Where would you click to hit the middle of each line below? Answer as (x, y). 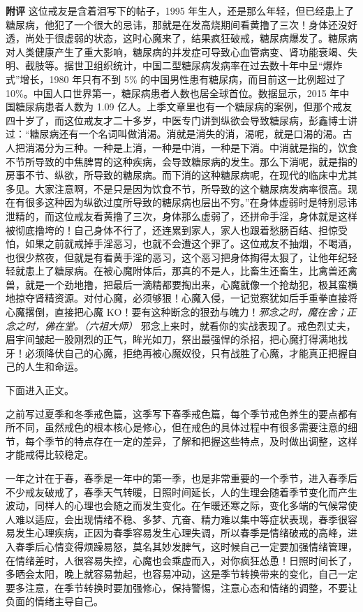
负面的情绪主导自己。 (54, 601)
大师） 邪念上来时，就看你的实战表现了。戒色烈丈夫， (232, 325)
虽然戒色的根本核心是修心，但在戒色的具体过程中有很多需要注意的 (196, 427)
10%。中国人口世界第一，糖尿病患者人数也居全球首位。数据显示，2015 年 (173, 93)
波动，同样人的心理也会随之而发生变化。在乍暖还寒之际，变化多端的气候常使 (181, 505)
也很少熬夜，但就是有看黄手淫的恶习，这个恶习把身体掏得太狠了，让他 (167, 257)
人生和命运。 (54, 366)
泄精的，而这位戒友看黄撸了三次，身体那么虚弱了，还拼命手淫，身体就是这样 (181, 216)
